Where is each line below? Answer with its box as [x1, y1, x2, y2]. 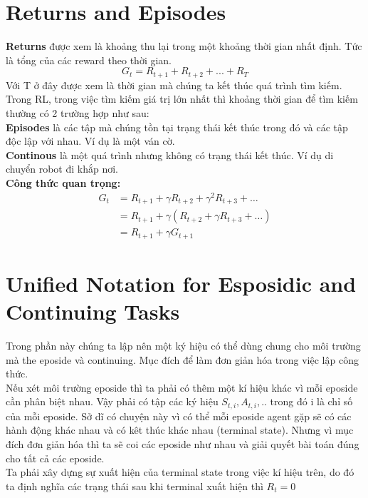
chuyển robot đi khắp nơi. [6, 161, 118, 176]
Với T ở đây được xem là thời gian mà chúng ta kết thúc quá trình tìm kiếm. [6, 77, 342, 92]
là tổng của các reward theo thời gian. [6, 52, 172, 67]
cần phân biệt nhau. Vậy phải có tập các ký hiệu [6, 394, 219, 409]
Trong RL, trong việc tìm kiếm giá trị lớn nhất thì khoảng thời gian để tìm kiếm [6, 91, 358, 106]
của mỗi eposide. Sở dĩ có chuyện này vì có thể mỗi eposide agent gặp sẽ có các [6, 408, 352, 423]
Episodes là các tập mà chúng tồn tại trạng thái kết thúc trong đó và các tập [6, 119, 348, 134]
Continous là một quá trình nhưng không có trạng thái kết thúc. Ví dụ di [6, 147, 334, 162]
